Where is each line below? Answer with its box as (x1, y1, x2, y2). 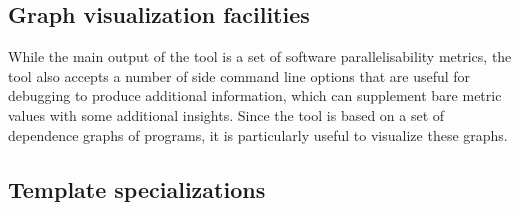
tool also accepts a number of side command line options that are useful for (8, 65, 471, 86)
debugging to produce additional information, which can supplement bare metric (8, 85, 502, 106)
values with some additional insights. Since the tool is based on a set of (8, 104, 445, 125)
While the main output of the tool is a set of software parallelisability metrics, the (8, 46, 512, 67)
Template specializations (8, 173, 266, 204)
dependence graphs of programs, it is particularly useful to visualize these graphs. (8, 124, 508, 145)
